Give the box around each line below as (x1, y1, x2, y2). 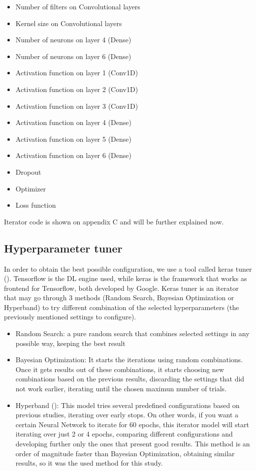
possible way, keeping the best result (15, 338, 126, 348)
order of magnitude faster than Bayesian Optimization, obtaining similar (15, 448, 235, 458)
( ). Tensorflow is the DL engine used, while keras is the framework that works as (4, 273, 247, 283)
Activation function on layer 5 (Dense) (15, 133, 131, 144)
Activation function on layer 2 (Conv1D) (15, 84, 138, 94)
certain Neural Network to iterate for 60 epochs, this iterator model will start (15, 419, 249, 429)
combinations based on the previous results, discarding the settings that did (15, 374, 245, 384)
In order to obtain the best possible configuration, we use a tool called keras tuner (4, 263, 252, 274)
